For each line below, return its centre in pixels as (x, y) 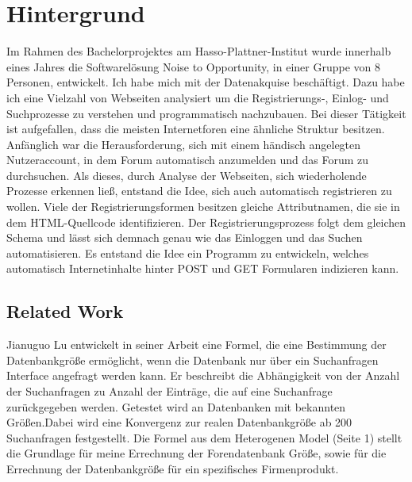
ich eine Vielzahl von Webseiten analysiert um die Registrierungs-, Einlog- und (198, 97)
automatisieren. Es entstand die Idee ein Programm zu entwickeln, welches (188, 252)
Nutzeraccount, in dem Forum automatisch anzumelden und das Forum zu (188, 160)
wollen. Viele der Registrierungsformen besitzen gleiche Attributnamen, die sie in (203, 207)
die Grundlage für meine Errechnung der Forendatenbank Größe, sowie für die (196, 453)
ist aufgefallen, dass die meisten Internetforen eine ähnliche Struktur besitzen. (196, 129)
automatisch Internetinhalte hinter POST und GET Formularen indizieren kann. (203, 268)
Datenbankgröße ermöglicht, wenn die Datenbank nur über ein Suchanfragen (193, 360)
